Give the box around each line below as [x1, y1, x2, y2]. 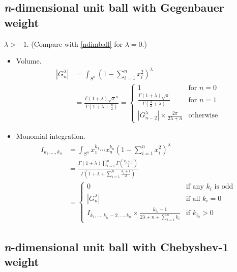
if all [186, 195, 200, 202]
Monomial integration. [16, 131, 85, 141]
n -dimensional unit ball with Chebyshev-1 [4, 238, 229, 254]
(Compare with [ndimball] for [31, 38, 123, 49]
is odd [214, 183, 233, 191]
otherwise [188, 112, 218, 119]
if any [186, 183, 204, 191]
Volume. [16, 55, 42, 66]
